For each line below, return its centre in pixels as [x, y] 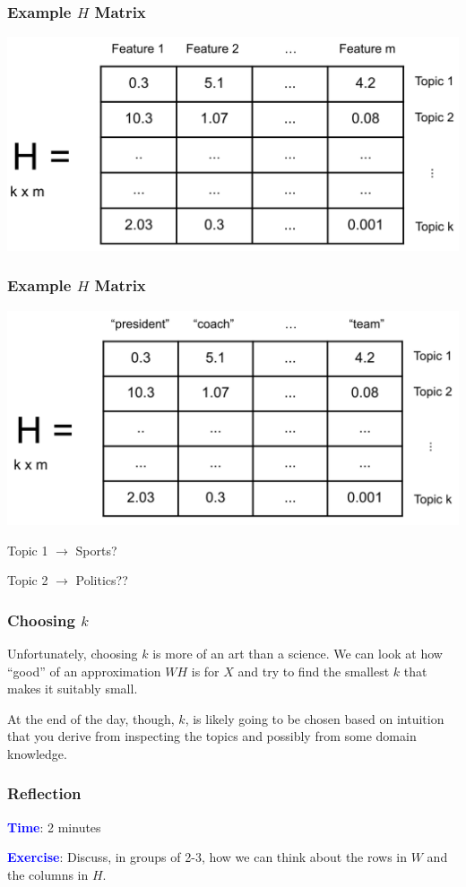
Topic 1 [28, 550]
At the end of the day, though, [91, 718]
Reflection [44, 793]
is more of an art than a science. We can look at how [298, 653]
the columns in [48, 874]
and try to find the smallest [314, 671]
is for [205, 671]
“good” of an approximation [84, 671]
